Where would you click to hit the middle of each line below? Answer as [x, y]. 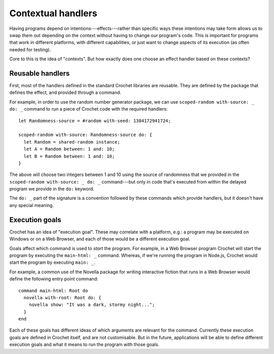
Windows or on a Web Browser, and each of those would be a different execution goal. [100, 239]
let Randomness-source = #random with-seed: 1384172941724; [95, 121]
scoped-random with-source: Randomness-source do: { [85, 135]
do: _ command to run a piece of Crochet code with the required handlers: [89, 109]
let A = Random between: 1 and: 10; [69, 149]
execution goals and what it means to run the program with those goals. [84, 344]
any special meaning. [32, 205]
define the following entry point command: [54, 279]
